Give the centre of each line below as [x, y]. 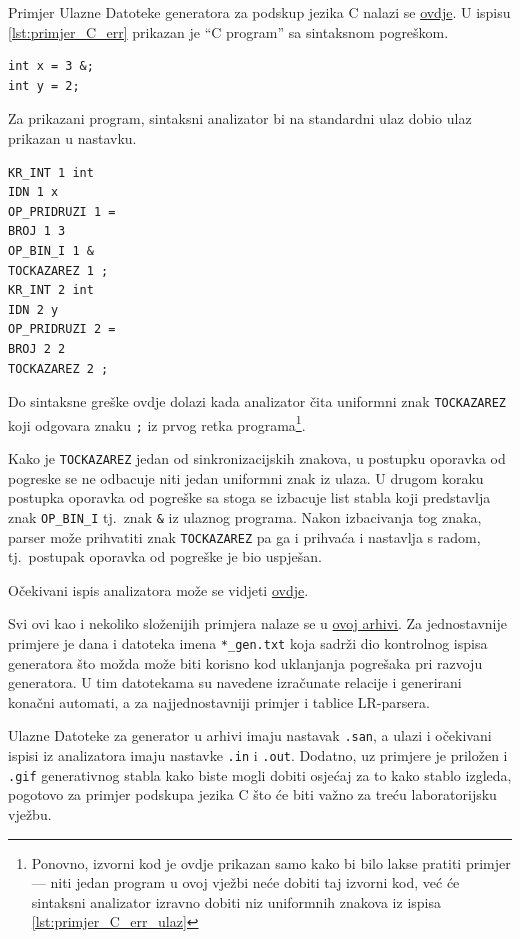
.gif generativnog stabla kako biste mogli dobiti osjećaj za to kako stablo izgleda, [260, 774]
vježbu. [30, 814]
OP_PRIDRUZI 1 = [62, 211]
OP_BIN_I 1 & [51, 250]
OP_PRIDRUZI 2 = [62, 329]
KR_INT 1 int [51, 172]
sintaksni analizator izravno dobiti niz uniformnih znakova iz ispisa [236, 901]
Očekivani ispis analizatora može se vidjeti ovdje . [158, 589]
